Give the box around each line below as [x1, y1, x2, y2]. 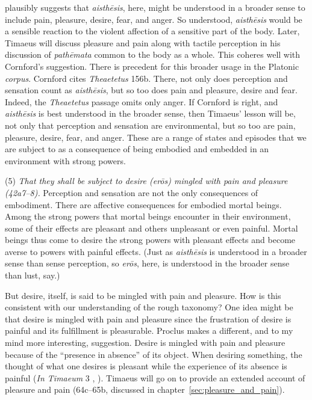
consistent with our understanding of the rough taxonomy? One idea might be [5, 301, 293, 313]
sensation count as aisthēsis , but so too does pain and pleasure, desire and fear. [5, 84, 298, 96]
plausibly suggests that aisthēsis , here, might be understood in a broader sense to [5, 1, 305, 13]
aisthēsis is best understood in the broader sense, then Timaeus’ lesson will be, [5, 107, 296, 120]
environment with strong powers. [5, 154, 126, 167]
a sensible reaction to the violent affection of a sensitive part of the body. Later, [5, 25, 300, 37]
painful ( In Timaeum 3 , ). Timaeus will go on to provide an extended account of [5, 371, 305, 384]
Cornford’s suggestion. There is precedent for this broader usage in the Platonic [5, 60, 299, 72]
